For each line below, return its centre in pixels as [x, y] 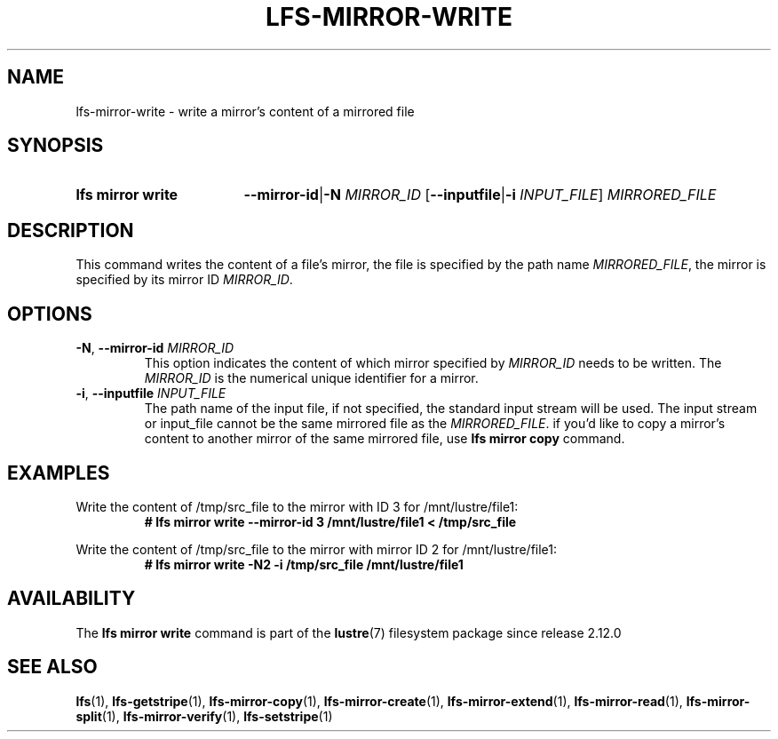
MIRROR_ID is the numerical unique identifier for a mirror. [311, 378]
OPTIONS [50, 314]
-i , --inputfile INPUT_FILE [151, 393]
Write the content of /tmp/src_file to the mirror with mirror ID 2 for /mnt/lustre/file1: [317, 549]
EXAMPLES [59, 473]
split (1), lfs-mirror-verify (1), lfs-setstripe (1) [204, 716]
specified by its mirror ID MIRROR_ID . [184, 280]
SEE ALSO [52, 667]
